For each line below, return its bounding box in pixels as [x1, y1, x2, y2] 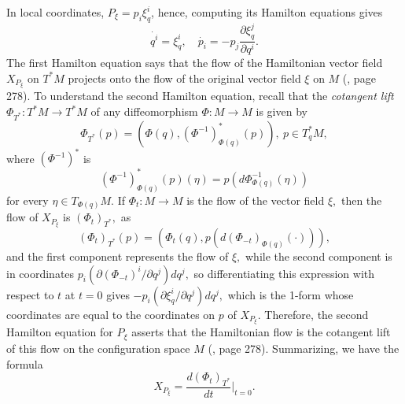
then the [341, 191, 382, 208]
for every [6, 191, 49, 208]
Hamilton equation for [6, 324, 113, 340]
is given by [256, 103, 307, 120]
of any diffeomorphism [90, 103, 198, 120]
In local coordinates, [6, 4, 105, 20]
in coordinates [6, 265, 75, 281]
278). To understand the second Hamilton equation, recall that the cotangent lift [6, 87, 394, 104]
